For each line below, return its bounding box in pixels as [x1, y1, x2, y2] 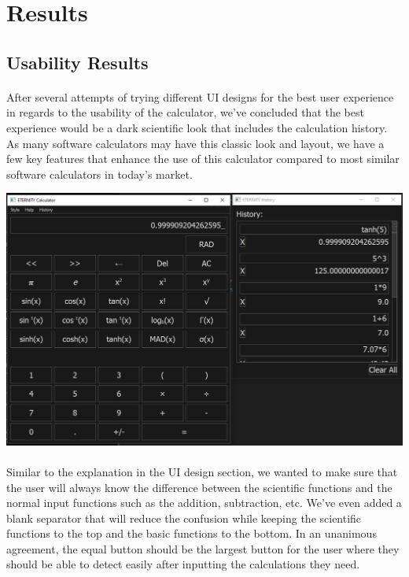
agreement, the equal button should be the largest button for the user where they [6, 540, 400, 557]
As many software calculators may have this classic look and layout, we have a [6, 135, 385, 151]
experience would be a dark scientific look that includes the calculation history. [6, 119, 388, 135]
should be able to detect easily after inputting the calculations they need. [6, 556, 360, 572]
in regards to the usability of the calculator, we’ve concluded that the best [6, 104, 364, 120]
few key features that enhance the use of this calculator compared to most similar [6, 150, 400, 167]
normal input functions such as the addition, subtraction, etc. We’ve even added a [6, 494, 402, 511]
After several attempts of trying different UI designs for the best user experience [6, 88, 394, 105]
